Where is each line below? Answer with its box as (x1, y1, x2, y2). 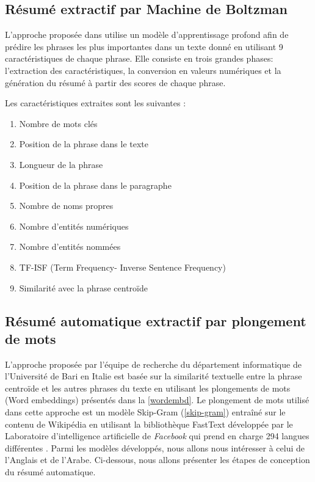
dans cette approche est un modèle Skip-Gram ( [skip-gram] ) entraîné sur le (5, 406, 286, 418)
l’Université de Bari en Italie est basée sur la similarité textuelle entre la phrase (5, 370, 302, 382)
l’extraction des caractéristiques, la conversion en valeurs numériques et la (5, 64, 281, 76)
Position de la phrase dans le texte (19, 137, 149, 150)
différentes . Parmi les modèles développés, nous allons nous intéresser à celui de (5, 441, 305, 454)
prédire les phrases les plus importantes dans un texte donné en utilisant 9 (5, 40, 283, 53)
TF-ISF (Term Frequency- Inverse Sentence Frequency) (19, 260, 226, 273)
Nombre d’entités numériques (19, 219, 129, 232)
